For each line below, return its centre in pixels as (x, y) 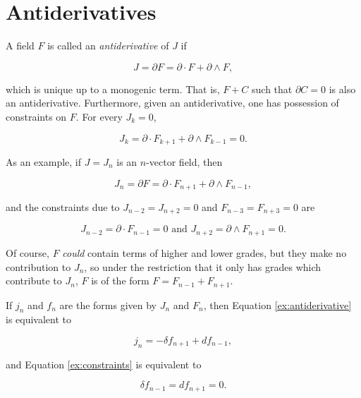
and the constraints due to (63, 207)
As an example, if (44, 161)
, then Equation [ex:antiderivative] (277, 304)
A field (20, 46)
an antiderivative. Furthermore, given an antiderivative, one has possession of (172, 103)
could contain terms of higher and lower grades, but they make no (204, 252)
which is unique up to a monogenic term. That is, (113, 89)
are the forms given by (108, 304)
